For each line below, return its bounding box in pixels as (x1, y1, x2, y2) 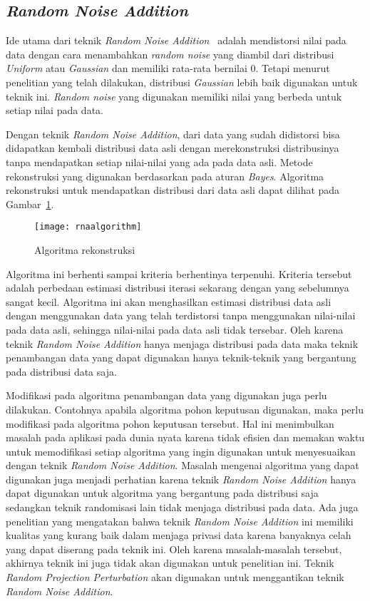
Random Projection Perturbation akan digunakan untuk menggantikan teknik (6, 570, 344, 585)
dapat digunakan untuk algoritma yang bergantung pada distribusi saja (6, 486, 319, 500)
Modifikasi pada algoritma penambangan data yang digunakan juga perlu (6, 388, 327, 403)
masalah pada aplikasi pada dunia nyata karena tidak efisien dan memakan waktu (6, 430, 365, 445)
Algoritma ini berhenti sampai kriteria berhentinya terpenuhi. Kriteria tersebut (6, 266, 352, 281)
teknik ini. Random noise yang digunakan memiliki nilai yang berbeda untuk (6, 88, 342, 103)
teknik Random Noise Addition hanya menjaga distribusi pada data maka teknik (6, 336, 359, 351)
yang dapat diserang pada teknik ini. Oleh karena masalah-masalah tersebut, (6, 541, 342, 556)
